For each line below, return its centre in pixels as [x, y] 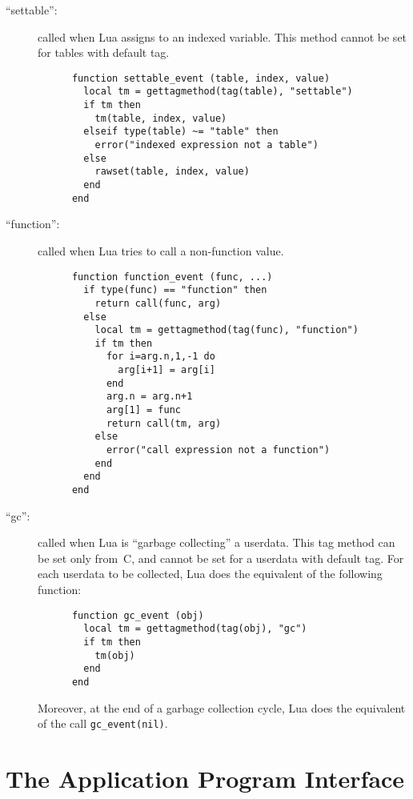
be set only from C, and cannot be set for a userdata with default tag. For [221, 558]
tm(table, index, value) [161, 118]
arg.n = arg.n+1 [149, 397]
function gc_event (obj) [138, 615]
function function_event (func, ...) [172, 277]
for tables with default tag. [104, 52]
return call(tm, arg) [164, 423]
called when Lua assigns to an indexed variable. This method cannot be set [223, 36]
